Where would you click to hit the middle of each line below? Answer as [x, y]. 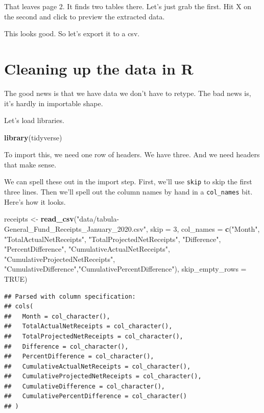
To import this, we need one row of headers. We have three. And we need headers [132, 154]
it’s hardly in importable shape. [54, 103]
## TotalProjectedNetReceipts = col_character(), [94, 336]
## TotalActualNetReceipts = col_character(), [88, 326]
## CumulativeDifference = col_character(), [85, 386]
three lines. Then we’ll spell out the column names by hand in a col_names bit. [128, 192]
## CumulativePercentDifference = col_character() [95, 396]
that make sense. [30, 164]
